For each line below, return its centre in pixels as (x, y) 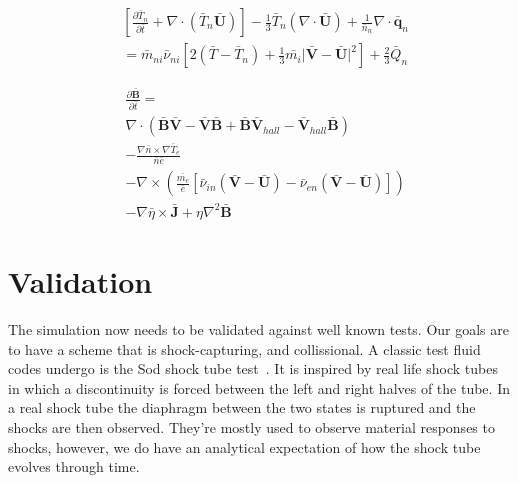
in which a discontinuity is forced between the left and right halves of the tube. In (259, 387)
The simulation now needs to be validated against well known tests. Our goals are (259, 328)
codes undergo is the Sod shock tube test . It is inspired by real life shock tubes (253, 368)
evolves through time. (74, 466)
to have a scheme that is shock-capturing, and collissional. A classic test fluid (244, 348)
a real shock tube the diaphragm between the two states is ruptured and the (242, 407)
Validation (80, 281)
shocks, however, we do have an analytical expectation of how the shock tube (244, 446)
